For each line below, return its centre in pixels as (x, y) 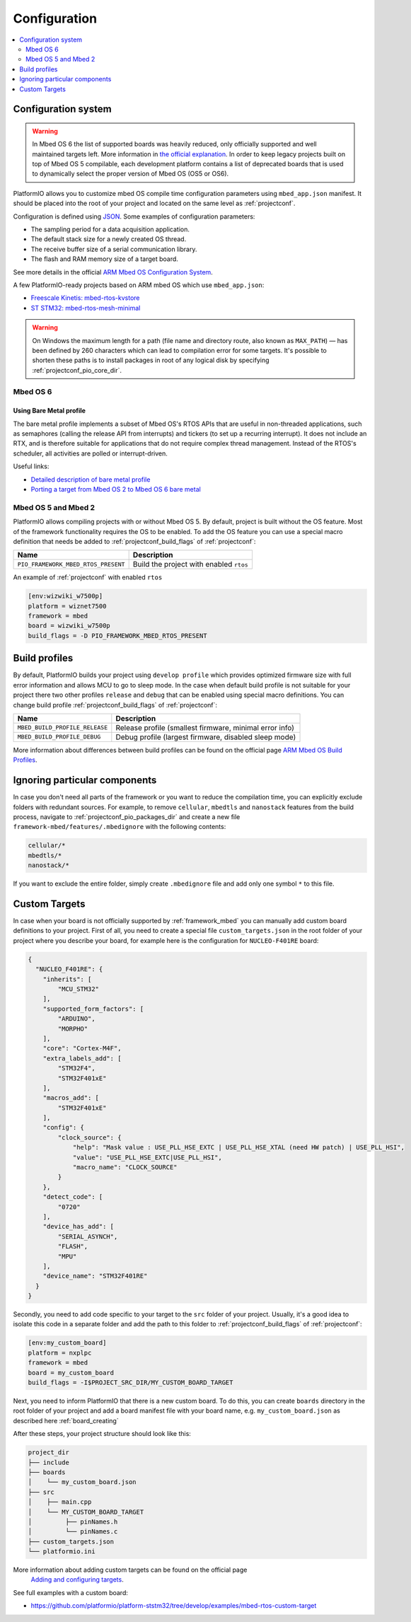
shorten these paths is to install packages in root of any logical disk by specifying (151, 360)
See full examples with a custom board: (71, 1592)
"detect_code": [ (73, 1197)
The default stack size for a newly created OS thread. (109, 239)
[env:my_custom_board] (67, 1343)
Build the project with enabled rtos (191, 564)
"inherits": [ (67, 979)
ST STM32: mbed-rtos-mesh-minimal (86, 308)
